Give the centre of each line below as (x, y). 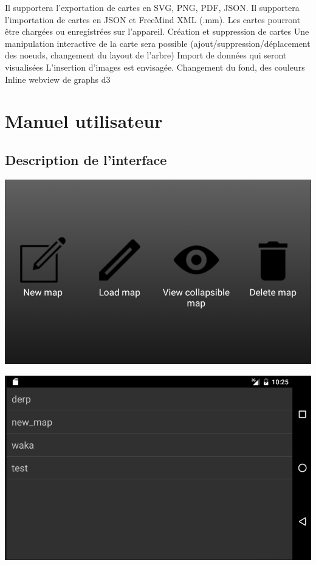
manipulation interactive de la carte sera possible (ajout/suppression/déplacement (158, 43)
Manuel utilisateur (84, 121)
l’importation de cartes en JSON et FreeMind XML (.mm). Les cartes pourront (153, 19)
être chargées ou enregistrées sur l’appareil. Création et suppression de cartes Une (157, 31)
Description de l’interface (86, 159)
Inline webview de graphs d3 (58, 79)
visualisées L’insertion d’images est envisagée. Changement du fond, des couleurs (155, 67)
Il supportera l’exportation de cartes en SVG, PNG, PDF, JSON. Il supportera (152, 7)
